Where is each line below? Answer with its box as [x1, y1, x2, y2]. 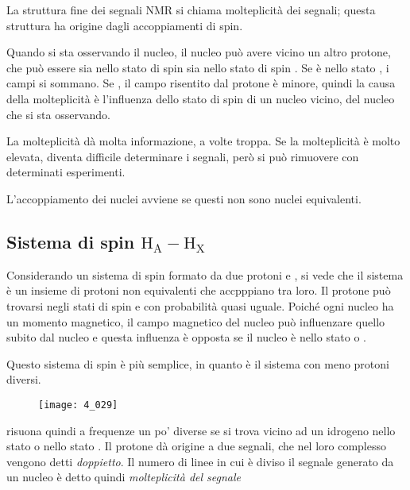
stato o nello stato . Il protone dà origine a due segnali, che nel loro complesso [6, 438, 387, 454]
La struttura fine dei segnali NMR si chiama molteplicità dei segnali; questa [6, 2, 376, 17]
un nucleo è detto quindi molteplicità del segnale [6, 469, 242, 485]
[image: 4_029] [38, 399, 118, 411]
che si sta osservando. [6, 106, 110, 122]
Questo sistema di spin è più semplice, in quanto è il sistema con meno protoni [6, 355, 389, 372]
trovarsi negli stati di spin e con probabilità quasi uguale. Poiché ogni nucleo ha [6, 297, 394, 314]
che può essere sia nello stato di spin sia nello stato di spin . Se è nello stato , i [6, 59, 389, 75]
